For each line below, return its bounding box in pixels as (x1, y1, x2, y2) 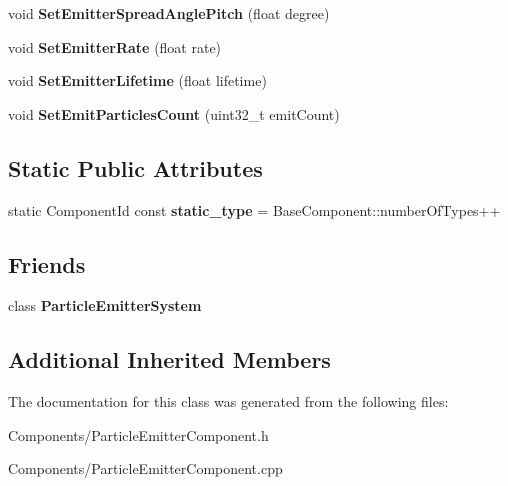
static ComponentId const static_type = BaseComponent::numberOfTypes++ (8, 199, 501, 220)
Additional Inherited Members (8, 344, 331, 375)
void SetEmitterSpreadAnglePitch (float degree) (8, 3, 330, 23)
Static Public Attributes (8, 152, 263, 183)
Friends (8, 248, 86, 279)
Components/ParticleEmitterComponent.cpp (8, 458, 283, 479)
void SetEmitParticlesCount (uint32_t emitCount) (8, 103, 340, 124)
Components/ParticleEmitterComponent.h (8, 424, 269, 445)
